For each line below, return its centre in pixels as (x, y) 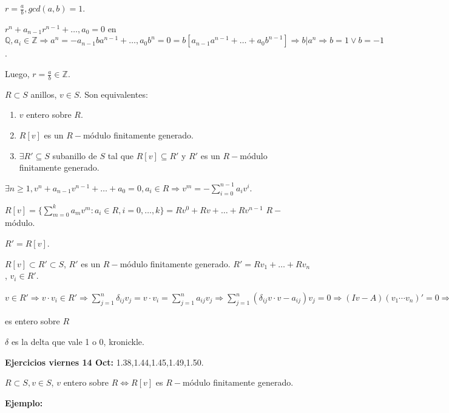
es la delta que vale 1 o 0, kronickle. (78, 342)
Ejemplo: (24, 402)
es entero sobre (32, 321)
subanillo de (75, 155)
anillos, (44, 94)
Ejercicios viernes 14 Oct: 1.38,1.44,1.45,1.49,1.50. (104, 362)
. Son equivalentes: (113, 94)
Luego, (17, 74)
